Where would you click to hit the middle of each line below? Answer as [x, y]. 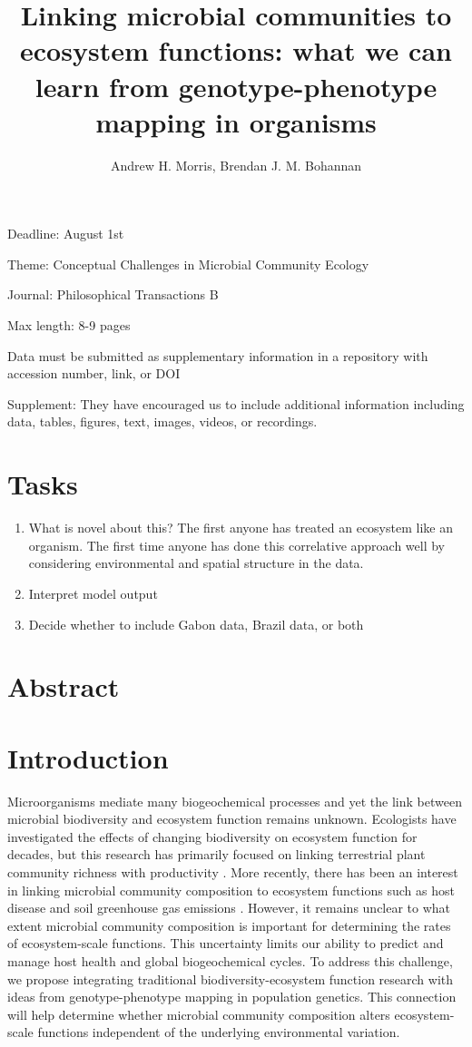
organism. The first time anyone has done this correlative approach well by [237, 545]
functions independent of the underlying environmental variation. [219, 1032]
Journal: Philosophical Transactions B [113, 294]
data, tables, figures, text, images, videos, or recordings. [162, 421]
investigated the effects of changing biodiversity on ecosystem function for [212, 836]
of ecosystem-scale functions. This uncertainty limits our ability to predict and [226, 943]
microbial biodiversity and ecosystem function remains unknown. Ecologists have [232, 819]
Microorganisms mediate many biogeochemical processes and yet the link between [235, 801]
